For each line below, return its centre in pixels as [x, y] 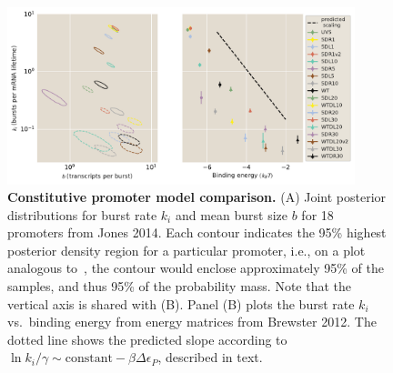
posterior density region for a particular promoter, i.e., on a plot [186, 250]
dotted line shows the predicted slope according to [147, 339]
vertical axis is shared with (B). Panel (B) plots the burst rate [181, 303]
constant [89, 359]
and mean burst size [232, 214]
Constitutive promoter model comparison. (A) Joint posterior [197, 197]
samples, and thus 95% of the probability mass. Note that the [180, 286]
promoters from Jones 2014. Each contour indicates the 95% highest [197, 232]
